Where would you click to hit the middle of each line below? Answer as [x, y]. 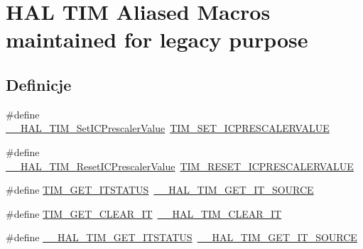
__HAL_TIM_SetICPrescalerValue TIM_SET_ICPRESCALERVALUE [168, 128]
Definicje [39, 84]
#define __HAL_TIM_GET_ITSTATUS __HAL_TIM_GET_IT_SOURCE [181, 237]
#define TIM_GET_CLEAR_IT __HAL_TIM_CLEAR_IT [144, 213]
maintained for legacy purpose [157, 39]
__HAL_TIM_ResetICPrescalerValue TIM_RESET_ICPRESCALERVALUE [180, 166]
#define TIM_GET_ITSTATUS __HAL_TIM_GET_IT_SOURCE [160, 190]
